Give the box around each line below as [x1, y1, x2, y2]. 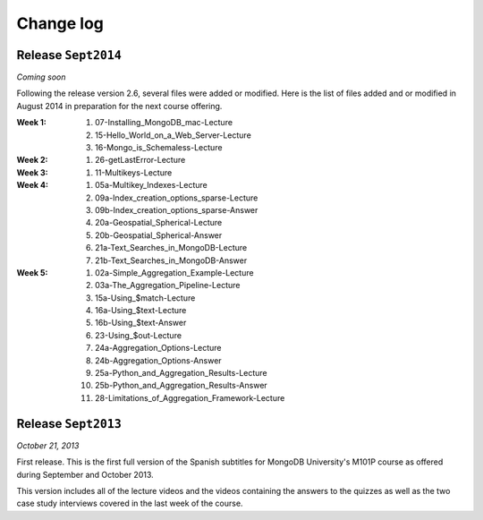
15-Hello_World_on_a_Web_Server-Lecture [95, 130, 252, 141]
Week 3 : [16, 166, 48, 178]
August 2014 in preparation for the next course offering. [16, 100, 223, 111]
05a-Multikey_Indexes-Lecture [95, 180, 208, 191]
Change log [16, 13, 105, 33]
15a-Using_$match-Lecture [95, 292, 196, 303]
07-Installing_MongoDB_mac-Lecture [95, 117, 233, 128]
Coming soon [16, 72, 66, 82]
